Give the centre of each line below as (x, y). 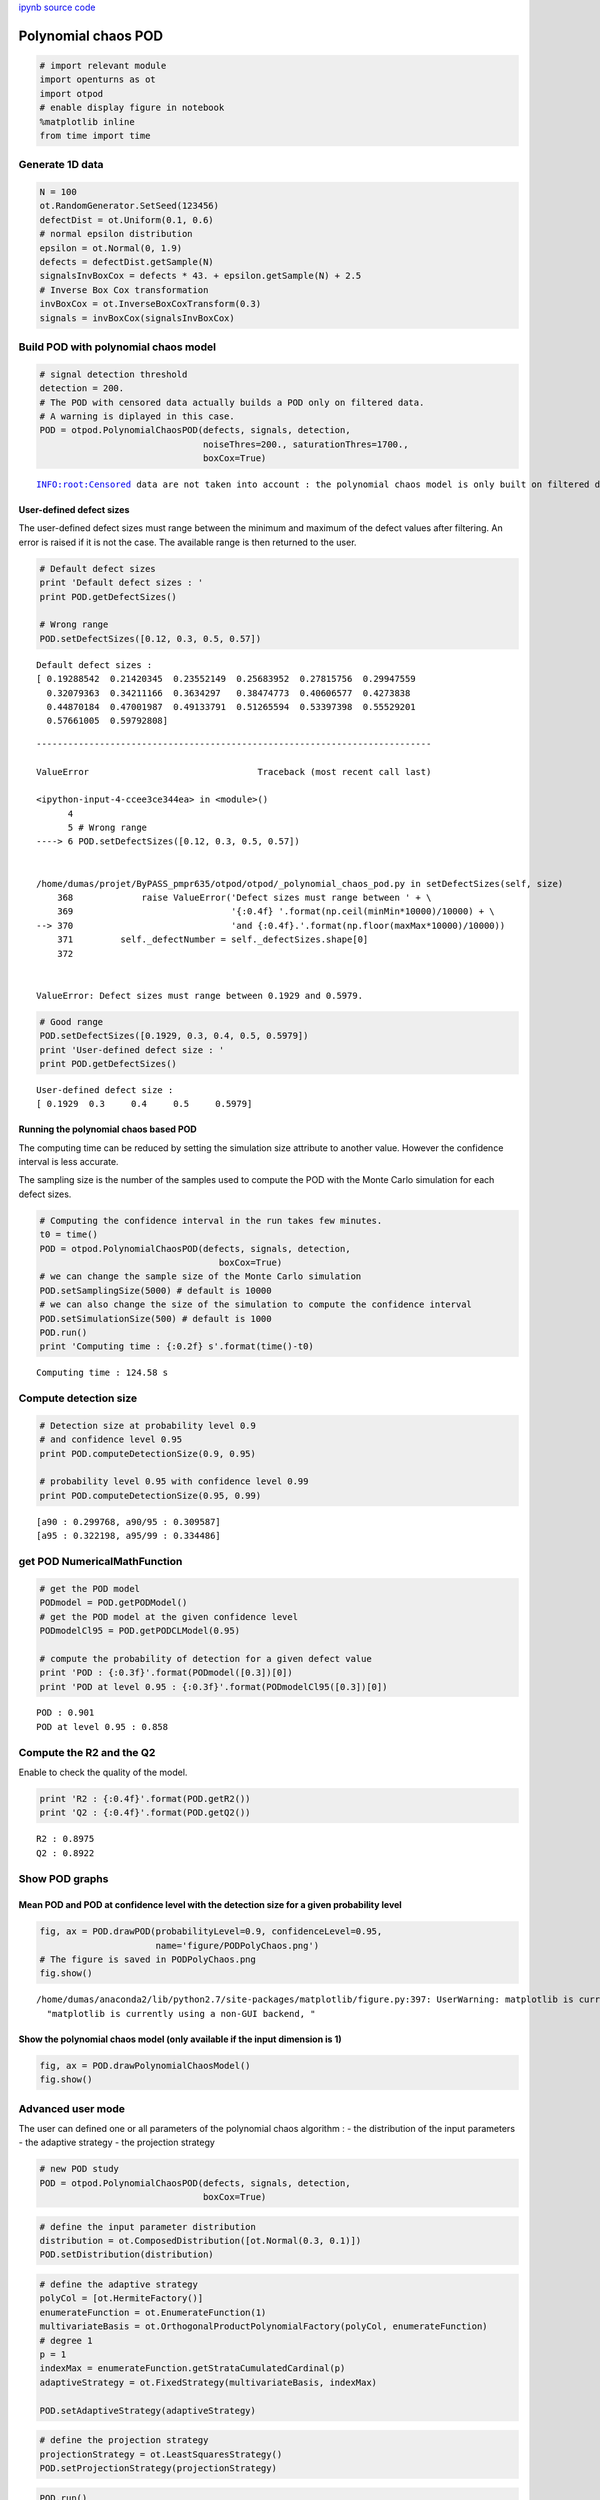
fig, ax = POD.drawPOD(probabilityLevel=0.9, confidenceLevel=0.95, (211, 1931)
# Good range (71, 1021)
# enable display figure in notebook (132, 108)
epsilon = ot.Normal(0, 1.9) (111, 248)
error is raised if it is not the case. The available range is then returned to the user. (187, 542)
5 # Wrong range (107, 828)
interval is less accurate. (68, 1162)
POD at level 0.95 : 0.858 (102, 1726)
